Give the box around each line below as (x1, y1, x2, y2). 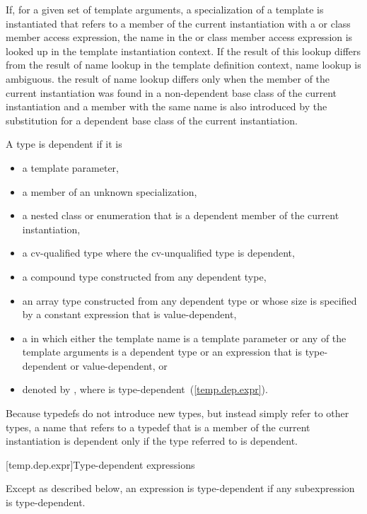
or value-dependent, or (70, 358, 168, 373)
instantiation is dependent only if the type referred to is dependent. (6, 433, 298, 448)
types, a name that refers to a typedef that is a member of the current (6, 419, 310, 434)
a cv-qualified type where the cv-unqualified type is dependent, (22, 245, 295, 260)
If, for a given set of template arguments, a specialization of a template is (6, 2, 324, 16)
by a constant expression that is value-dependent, (22, 307, 237, 322)
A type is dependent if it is (6, 136, 122, 151)
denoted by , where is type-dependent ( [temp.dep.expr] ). (22, 382, 268, 397)
